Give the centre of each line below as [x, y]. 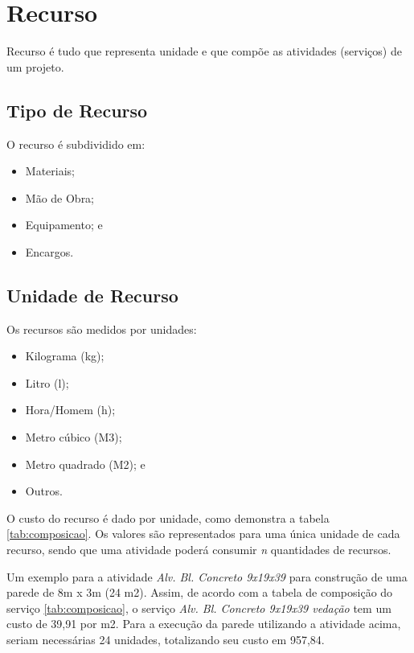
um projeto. [35, 66]
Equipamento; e [64, 225]
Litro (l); [47, 382]
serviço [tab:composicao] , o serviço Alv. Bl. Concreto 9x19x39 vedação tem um [199, 608]
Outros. [44, 491]
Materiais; [50, 171]
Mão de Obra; [60, 197]
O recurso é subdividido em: [76, 144]
